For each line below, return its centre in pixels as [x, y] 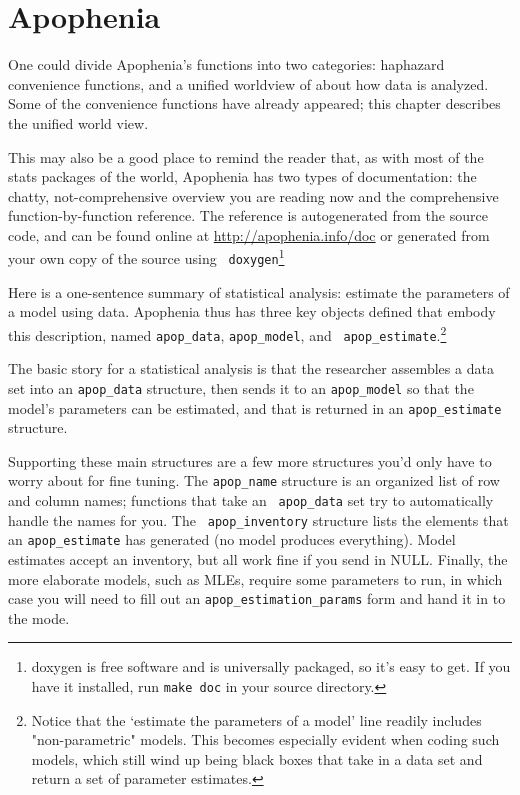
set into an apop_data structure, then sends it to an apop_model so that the [241, 387]
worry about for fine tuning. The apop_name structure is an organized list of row [254, 480]
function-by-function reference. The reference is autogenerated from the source [248, 215]
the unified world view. [78, 122]
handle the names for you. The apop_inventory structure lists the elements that [258, 519]
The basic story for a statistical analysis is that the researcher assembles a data [251, 368]
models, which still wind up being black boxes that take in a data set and [257, 758]
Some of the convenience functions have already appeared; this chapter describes [254, 103]
